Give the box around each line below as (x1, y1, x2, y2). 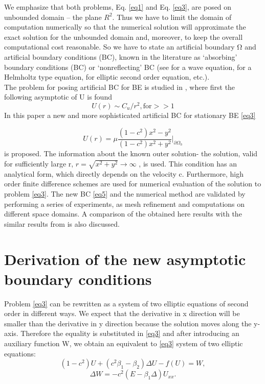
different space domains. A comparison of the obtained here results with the (4, 208, 242, 219)
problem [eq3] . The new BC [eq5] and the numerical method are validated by (4, 188, 246, 199)
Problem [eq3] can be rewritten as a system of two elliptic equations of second (4, 298, 249, 308)
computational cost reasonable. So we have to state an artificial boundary (4, 41, 235, 52)
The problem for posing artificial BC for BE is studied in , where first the (4, 81, 235, 92)
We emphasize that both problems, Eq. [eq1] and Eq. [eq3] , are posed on (4, 2, 232, 12)
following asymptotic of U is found (4, 91, 112, 102)
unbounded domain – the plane (4, 11, 102, 22)
